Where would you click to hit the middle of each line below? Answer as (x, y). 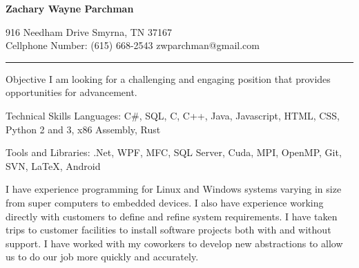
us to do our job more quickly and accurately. (102, 257)
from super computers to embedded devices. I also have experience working (165, 202)
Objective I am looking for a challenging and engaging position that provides (168, 78)
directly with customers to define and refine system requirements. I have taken (172, 216)
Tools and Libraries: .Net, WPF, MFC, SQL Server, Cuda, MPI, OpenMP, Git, (174, 152)
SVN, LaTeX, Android (53, 165)
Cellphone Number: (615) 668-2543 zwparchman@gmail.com (133, 45)
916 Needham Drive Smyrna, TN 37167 (89, 31)
